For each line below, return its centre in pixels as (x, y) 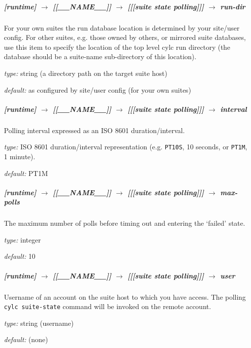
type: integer (22, 239)
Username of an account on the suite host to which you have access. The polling (125, 296)
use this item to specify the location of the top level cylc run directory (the (117, 47)
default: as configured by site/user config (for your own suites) (98, 89)
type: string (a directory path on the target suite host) (86, 73)
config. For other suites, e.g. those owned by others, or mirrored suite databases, (125, 37)
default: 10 (20, 256)
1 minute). (20, 156)
